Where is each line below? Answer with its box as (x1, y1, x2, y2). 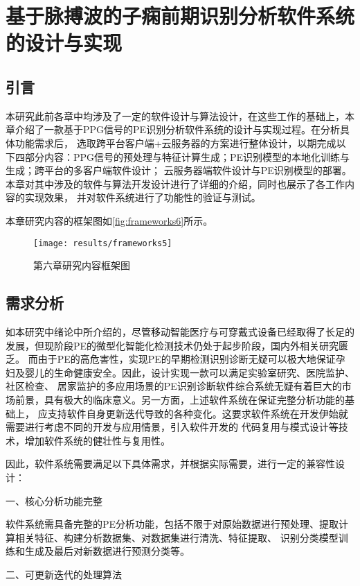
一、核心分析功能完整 (6, 493, 102, 508)
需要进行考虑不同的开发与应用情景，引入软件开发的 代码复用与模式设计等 (6, 420, 339, 434)
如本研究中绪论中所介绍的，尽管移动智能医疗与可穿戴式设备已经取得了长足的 (6, 324, 354, 338)
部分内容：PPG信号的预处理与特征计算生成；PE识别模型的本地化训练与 (24, 149, 350, 164)
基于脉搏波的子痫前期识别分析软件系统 (6, 1, 355, 30)
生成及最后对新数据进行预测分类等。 (24, 544, 190, 558)
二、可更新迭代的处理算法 (6, 567, 122, 581)
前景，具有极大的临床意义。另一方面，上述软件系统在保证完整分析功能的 (15, 392, 345, 406)
